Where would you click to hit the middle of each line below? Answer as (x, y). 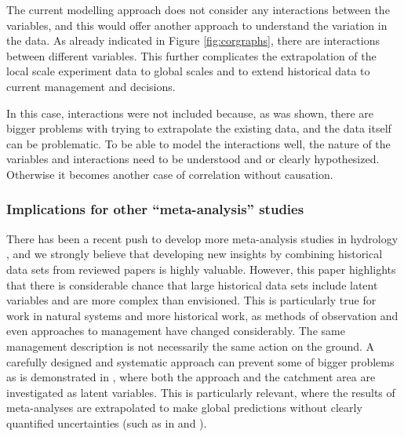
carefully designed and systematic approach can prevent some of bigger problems (200, 361)
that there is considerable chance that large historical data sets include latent (192, 284)
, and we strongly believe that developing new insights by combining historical (195, 254)
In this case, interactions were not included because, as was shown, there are (190, 113)
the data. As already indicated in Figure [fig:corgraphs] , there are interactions (193, 40)
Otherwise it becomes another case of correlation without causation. (170, 174)
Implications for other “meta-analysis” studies (155, 209)
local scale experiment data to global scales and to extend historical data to (188, 71)
